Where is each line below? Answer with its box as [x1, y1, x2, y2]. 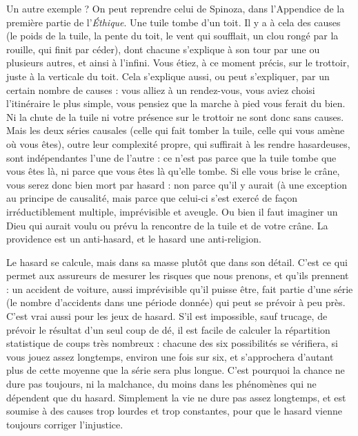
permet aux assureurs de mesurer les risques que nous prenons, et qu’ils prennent [6, 268, 349, 283]
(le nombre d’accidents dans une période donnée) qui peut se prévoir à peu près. [6, 295, 346, 310]
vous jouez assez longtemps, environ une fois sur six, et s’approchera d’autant [6, 349, 334, 363]
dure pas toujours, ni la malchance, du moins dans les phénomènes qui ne [6, 377, 317, 391]
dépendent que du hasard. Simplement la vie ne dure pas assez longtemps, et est [6, 390, 346, 404]
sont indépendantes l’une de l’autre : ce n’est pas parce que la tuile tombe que [6, 150, 337, 164]
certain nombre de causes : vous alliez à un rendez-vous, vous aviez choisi [6, 82, 315, 97]
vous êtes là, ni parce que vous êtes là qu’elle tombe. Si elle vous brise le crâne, [6, 164, 340, 178]
